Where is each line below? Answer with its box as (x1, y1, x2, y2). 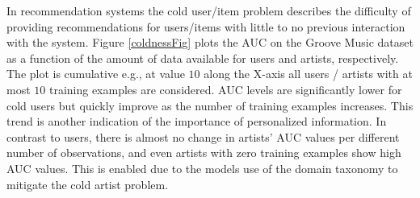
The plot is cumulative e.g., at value (6, 65, 185, 82)
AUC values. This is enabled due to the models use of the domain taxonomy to (6, 159, 398, 176)
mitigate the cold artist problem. (6, 175, 169, 192)
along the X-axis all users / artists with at (204, 65, 413, 82)
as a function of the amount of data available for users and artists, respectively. (6, 49, 399, 66)
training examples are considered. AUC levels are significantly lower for (48, 80, 402, 97)
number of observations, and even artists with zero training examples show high (6, 144, 401, 161)
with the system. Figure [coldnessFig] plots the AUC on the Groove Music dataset (6, 34, 414, 51)
